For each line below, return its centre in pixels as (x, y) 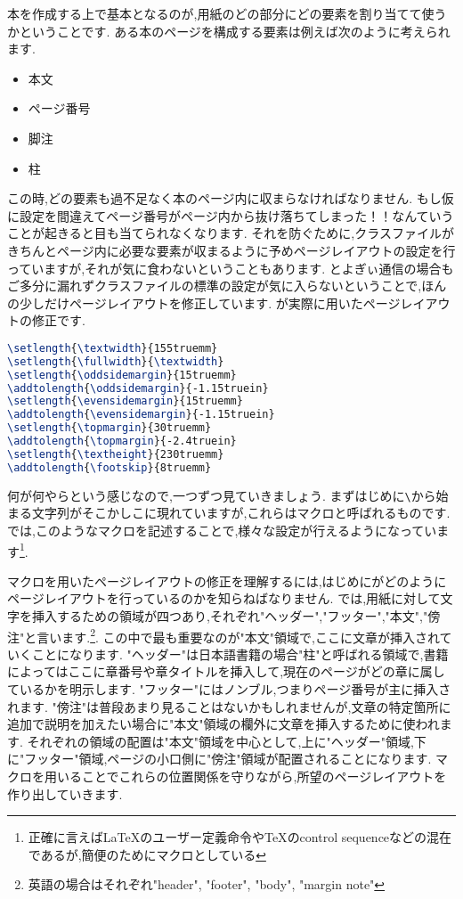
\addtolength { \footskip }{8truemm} (110, 467)
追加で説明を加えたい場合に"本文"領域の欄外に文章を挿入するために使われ (223, 724)
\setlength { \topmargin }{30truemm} (110, 428)
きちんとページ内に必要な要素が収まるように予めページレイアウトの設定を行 (231, 250)
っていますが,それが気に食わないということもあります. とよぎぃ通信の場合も (231, 268)
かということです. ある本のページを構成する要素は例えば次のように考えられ (229, 31)
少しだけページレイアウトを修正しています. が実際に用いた (191, 302)
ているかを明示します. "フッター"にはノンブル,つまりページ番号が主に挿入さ (229, 688)
